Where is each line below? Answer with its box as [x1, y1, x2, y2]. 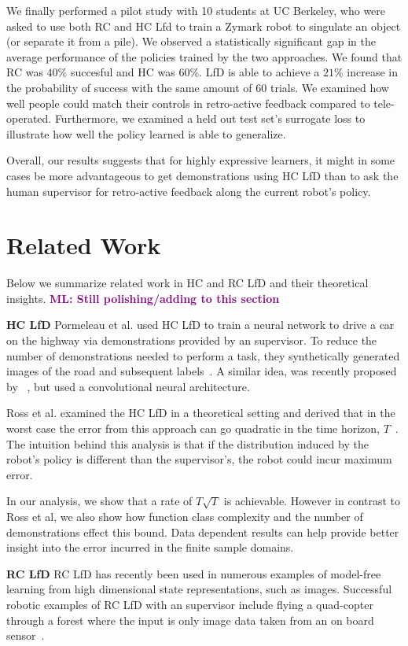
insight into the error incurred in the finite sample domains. [6, 539, 294, 556]
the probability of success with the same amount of [6, 79, 252, 95]
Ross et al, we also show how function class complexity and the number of [6, 508, 363, 524]
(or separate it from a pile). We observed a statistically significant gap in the [6, 33, 376, 50]
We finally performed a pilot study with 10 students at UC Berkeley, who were [6, 2, 386, 18]
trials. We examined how [270, 79, 389, 95]
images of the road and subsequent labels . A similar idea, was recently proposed [6, 363, 397, 379]
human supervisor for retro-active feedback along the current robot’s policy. [6, 183, 371, 199]
